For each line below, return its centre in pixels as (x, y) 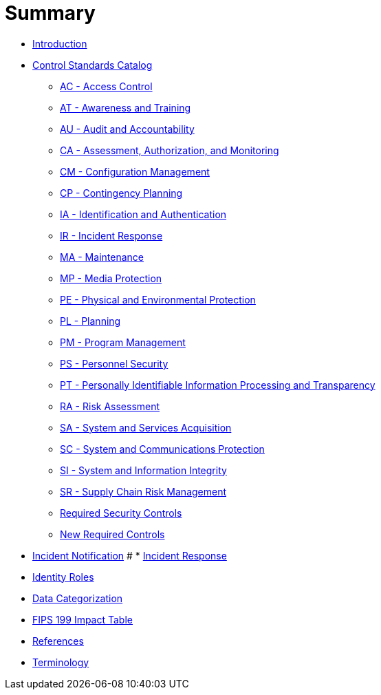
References (58, 641)
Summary (50, 13)
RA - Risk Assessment (110, 406)
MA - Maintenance (102, 257)
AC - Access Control (106, 86)
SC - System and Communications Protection (162, 449)
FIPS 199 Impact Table (83, 619)
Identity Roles (63, 577)
